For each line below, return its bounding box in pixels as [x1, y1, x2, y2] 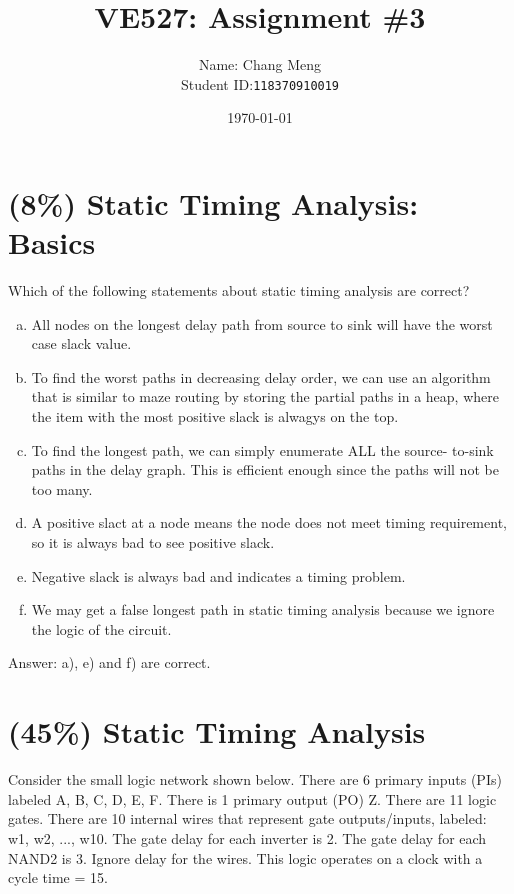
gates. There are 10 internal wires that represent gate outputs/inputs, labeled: [8, 808, 487, 829]
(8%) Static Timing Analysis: [8, 182, 419, 223]
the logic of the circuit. [31, 618, 172, 639]
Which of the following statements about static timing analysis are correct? [8, 280, 470, 301]
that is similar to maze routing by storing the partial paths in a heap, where [31, 386, 499, 407]
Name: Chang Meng [198, 54, 322, 75]
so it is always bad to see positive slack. [31, 532, 275, 553]
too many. [31, 478, 93, 499]
